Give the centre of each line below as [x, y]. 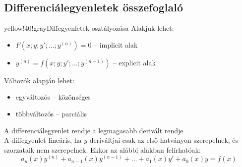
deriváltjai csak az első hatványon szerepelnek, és [164, 140]
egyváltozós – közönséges [53, 97]
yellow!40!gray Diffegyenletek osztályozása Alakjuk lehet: [89, 28]
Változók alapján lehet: [39, 80]
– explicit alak [134, 62]
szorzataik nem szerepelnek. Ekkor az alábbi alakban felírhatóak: [102, 149]
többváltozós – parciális [51, 113]
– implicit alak [116, 44]
